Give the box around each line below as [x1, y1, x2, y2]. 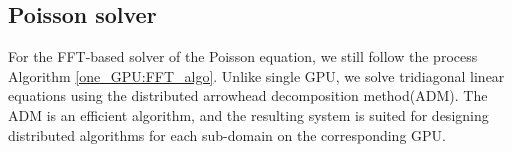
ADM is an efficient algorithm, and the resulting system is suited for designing [8, 104, 489, 125]
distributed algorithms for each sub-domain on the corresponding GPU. [8, 124, 446, 145]
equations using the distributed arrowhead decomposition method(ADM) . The [8, 85, 488, 106]
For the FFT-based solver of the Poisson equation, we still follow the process [8, 46, 478, 67]
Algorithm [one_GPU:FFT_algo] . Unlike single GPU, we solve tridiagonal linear [8, 65, 505, 86]
